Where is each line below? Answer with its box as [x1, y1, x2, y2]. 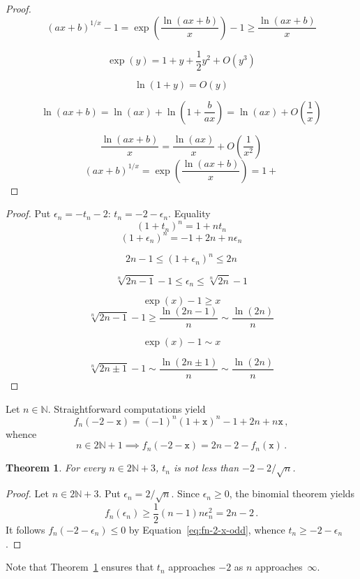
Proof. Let [6, 486, 49, 501]
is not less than [173, 460, 239, 475]
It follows [6, 522, 45, 536]
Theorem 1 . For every [6, 460, 106, 475]
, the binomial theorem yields [229, 486, 355, 501]
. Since [171, 486, 200, 501]
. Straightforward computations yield [47, 401, 206, 416]
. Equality [168, 206, 211, 221]
